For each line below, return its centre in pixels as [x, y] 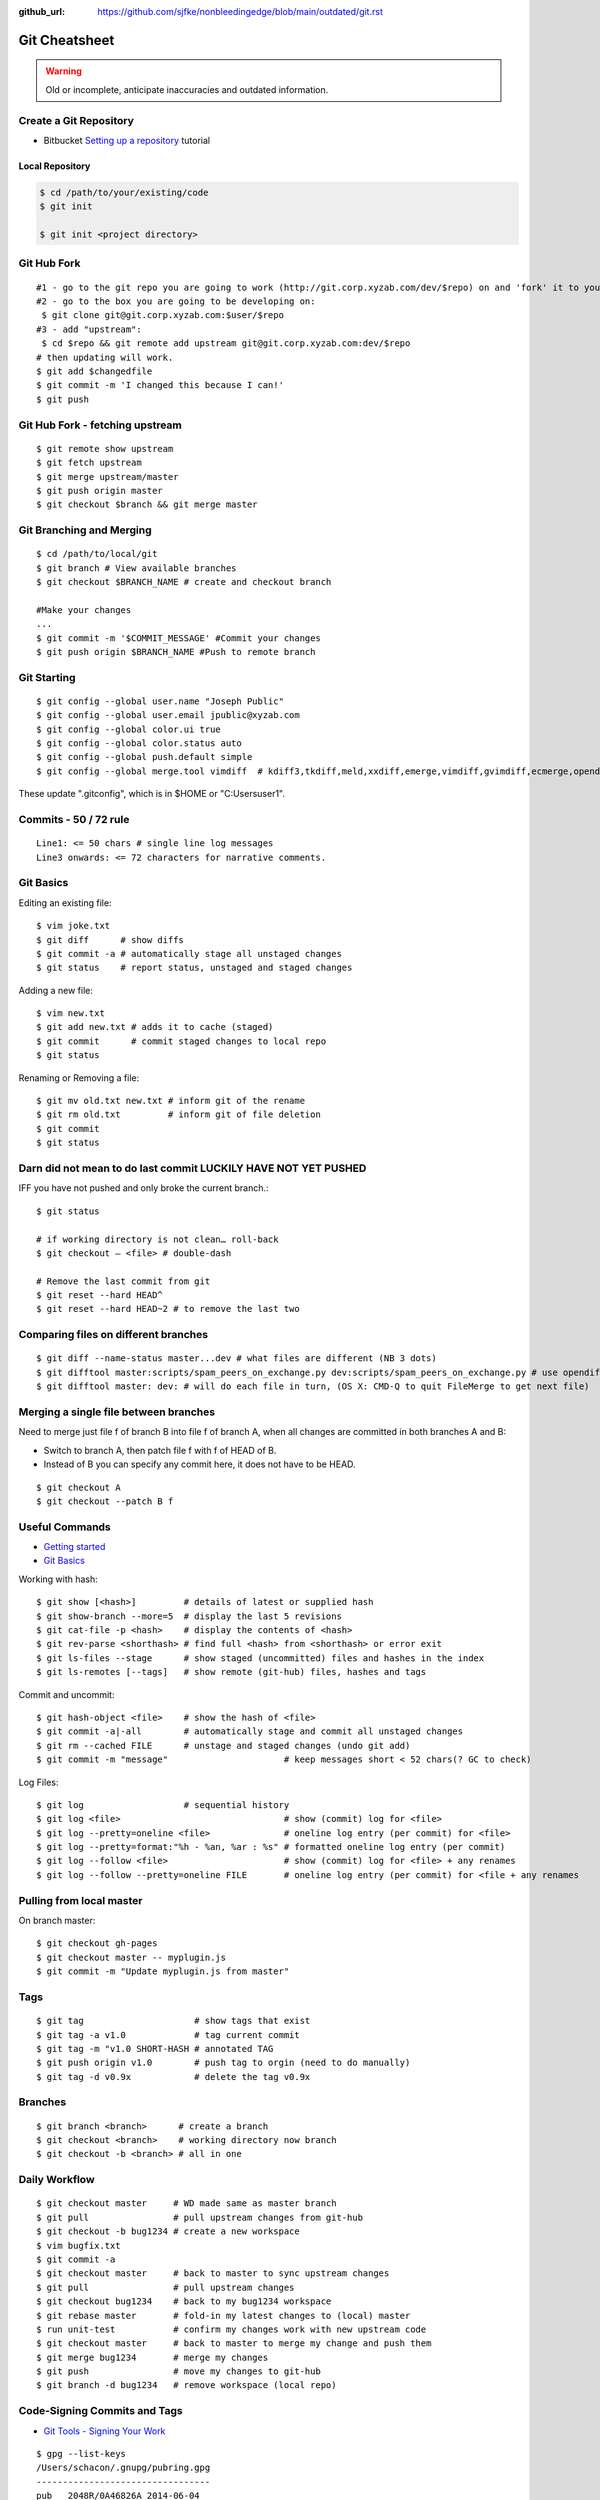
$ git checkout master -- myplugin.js [131, 1957]
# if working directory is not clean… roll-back [157, 1239]
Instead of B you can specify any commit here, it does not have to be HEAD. [199, 1464]
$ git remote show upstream [105, 448]
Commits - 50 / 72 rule [74, 820]
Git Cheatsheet [66, 40]
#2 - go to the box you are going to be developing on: [176, 301]
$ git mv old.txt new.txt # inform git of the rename [170, 1101]
